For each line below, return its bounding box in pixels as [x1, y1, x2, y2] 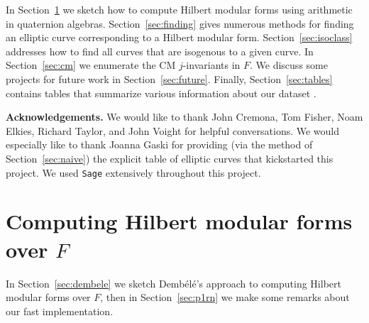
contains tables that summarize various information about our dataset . [6, 85, 316, 100]
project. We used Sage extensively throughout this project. [6, 165, 261, 180]
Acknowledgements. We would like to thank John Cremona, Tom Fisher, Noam [6, 109, 363, 124]
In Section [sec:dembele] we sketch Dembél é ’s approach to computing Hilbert [6, 275, 341, 290]
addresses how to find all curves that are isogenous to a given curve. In [6, 43, 314, 58]
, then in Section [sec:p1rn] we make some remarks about [100, 290, 350, 305]
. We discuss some [250, 58, 328, 72]
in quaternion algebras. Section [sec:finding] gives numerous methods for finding [6, 16, 354, 31]
